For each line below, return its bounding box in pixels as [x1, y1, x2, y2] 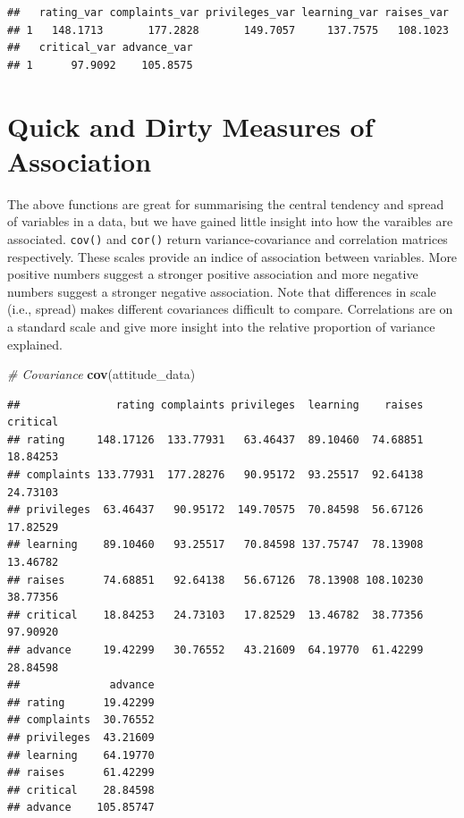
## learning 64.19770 [7, 748, 155, 762]
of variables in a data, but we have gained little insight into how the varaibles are [7, 212, 453, 231]
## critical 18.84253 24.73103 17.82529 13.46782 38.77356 [7, 608, 424, 621]
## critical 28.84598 [7, 783, 155, 797]
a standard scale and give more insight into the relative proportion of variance [7, 316, 435, 335]
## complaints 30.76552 [7, 713, 155, 727]
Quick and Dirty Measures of [7, 107, 374, 144]
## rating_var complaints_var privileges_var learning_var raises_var [7, 6, 449, 19]
